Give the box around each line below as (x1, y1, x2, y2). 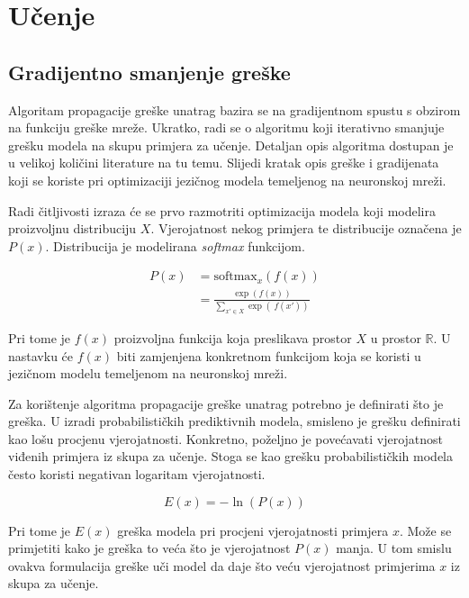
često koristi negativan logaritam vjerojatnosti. (8, 465, 266, 484)
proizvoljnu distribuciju (8, 219, 137, 238)
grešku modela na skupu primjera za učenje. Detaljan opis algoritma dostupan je (8, 135, 454, 154)
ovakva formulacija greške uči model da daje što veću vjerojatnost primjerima (8, 556, 436, 575)
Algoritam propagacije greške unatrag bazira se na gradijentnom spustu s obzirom (8, 100, 461, 119)
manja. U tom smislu (336, 539, 452, 557)
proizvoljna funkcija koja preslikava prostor (113, 328, 352, 347)
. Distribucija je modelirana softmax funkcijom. (45, 236, 305, 255)
